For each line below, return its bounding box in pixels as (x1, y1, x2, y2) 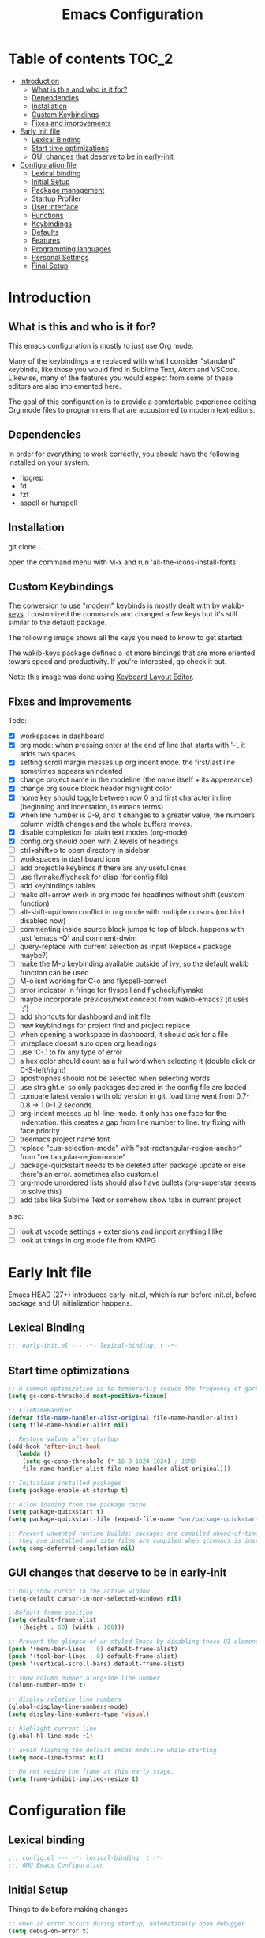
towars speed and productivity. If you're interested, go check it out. (8, 657, 227, 666)
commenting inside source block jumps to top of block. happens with (19, 925, 244, 934)
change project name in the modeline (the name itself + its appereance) (19, 775, 253, 784)
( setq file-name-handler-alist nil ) (8, 1421, 129, 1429)
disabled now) (19, 916, 66, 926)
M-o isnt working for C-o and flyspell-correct (19, 976, 167, 986)
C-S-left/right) (19, 1065, 67, 1074)
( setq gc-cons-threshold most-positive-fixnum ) (8, 1392, 168, 1400)
